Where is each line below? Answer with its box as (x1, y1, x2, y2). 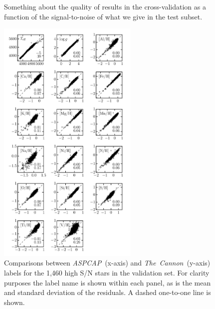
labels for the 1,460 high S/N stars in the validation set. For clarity (4, 267, 210, 277)
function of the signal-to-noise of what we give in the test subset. (4, 11, 203, 21)
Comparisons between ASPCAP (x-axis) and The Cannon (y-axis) (4, 257, 211, 268)
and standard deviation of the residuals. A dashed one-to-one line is (4, 287, 211, 297)
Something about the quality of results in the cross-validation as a (4, 1, 206, 11)
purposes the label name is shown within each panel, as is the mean (4, 277, 211, 287)
